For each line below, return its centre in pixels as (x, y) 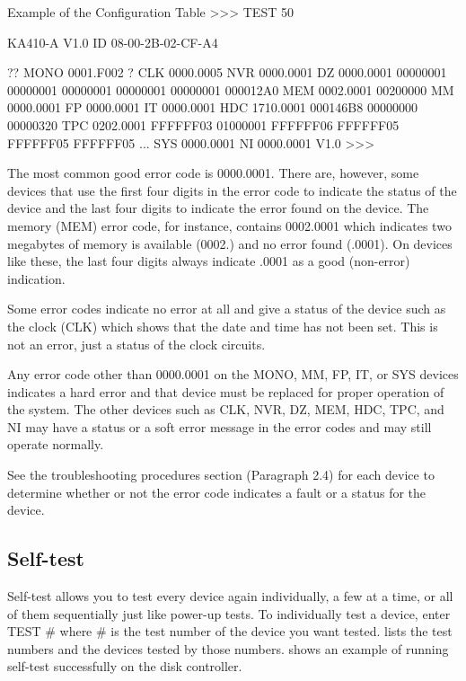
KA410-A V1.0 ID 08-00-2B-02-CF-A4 (113, 42)
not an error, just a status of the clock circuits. (136, 344)
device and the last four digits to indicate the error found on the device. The (218, 208)
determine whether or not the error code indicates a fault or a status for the (217, 492)
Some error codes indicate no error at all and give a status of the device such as (227, 309)
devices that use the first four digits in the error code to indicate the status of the (232, 190)
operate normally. (56, 444)
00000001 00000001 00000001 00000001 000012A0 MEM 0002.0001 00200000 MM (231, 89)
